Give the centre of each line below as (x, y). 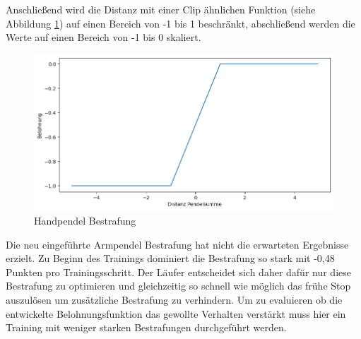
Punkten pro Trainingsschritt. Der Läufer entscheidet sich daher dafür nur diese (178, 272)
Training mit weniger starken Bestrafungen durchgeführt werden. (146, 327)
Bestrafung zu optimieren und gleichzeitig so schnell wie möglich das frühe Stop (178, 286)
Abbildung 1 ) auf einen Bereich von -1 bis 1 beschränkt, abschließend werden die (180, 23)
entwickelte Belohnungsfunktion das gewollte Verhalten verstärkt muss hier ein (176, 313)
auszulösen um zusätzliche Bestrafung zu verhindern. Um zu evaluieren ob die (174, 299)
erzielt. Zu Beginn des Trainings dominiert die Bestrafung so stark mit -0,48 (170, 258)
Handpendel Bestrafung (85, 221)
